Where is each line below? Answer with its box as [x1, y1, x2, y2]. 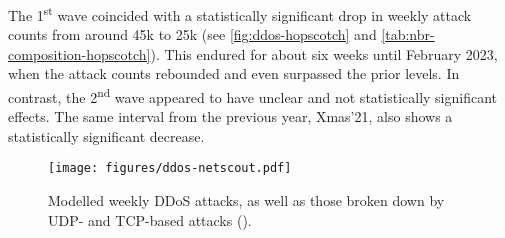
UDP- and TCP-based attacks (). [48, 209, 252, 230]
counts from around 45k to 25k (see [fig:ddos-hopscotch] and [8, 24, 377, 45]
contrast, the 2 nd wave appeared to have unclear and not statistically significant [8, 84, 498, 107]
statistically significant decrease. [8, 125, 205, 146]
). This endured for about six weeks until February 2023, [150, 43, 498, 64]
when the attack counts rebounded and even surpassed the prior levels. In [8, 63, 460, 84]
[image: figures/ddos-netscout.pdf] [48, 161, 292, 176]
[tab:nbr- [381, 24, 435, 45]
